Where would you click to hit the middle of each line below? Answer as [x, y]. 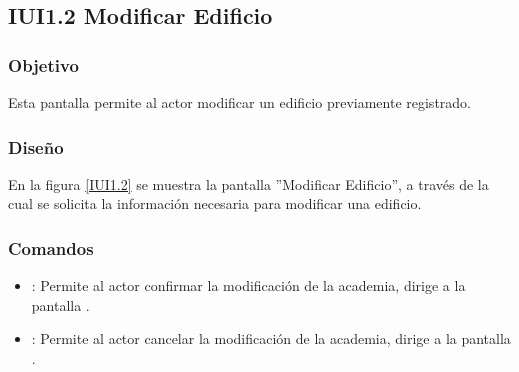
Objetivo [43, 64]
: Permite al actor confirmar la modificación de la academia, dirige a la [248, 285]
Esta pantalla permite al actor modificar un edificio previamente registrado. [239, 102]
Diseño [36, 146]
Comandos [51, 247]
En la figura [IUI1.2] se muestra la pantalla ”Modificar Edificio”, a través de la [248, 183]
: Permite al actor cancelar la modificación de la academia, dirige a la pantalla [271, 338]
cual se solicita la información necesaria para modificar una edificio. [215, 203]
